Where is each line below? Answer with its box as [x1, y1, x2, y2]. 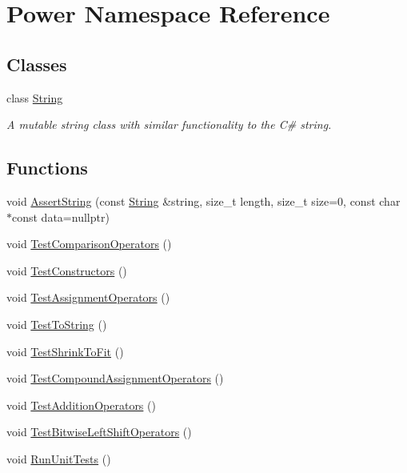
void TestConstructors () [6, 262, 127, 279]
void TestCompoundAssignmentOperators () [6, 370, 224, 387]
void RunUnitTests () [6, 450, 111, 467]
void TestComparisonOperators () [6, 235, 172, 252]
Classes [6, 51, 67, 76]
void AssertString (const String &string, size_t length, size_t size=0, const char [6, 192, 401, 209]
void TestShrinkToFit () [6, 343, 124, 359]
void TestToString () [6, 315, 107, 332]
